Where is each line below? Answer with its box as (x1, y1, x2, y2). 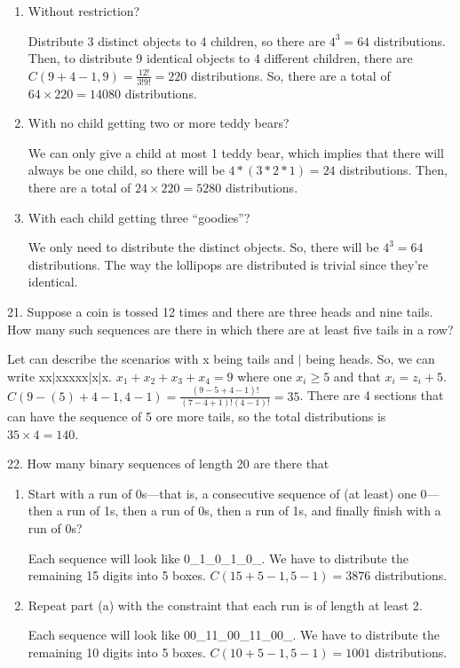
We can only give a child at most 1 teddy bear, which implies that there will (28, 143, 444, 161)
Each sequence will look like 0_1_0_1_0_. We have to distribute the (28, 548, 408, 567)
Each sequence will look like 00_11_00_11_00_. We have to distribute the (28, 625, 440, 644)
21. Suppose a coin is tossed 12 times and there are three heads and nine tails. (7, 302, 433, 320)
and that (333, 366, 381, 385)
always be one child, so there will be (28, 161, 225, 179)
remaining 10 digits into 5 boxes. (28, 642, 206, 661)
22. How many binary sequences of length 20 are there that (7, 454, 329, 473)
